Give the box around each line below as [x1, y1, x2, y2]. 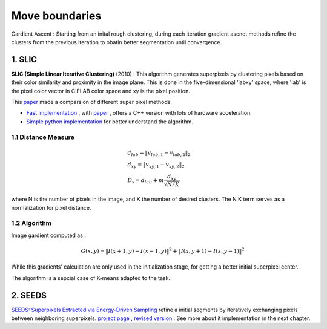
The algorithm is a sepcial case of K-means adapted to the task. [11, 274, 171, 281]
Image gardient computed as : [11, 232, 86, 239]
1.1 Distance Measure [11, 133, 75, 142]
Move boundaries [11, 9, 102, 22]
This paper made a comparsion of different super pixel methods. [11, 99, 173, 106]
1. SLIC [11, 54, 38, 65]
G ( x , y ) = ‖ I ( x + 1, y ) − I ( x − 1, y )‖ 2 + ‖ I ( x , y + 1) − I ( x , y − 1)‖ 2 [81, 247, 245, 254]
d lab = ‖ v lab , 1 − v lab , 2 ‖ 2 [127, 149, 191, 157]
